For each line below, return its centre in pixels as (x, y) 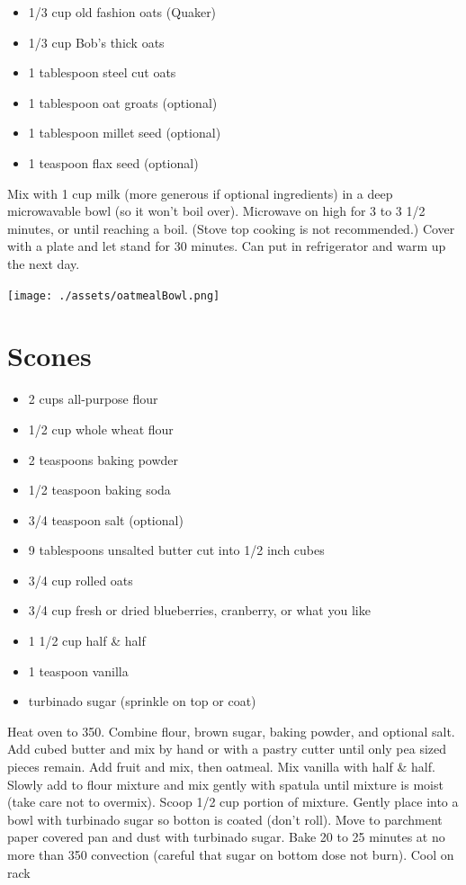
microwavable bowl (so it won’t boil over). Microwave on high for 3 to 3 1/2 (216, 211)
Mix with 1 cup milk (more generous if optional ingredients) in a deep (200, 193)
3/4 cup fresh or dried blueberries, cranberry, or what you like (199, 610)
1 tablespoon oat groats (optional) (123, 102)
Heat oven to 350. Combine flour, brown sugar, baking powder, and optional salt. (231, 731)
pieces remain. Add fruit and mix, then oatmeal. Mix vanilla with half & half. (221, 767)
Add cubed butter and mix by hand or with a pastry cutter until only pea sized (227, 749)
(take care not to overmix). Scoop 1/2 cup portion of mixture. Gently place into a (233, 802)
